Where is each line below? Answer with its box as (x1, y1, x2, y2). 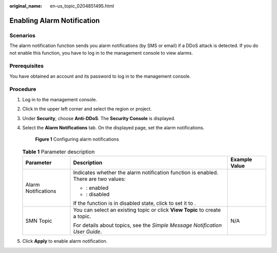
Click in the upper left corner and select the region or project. (22, 106, 152, 112)
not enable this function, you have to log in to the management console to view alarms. (9, 50, 193, 56)
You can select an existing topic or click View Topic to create (73, 206, 221, 214)
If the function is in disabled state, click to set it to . (73, 200, 196, 207)
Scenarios (9, 32, 36, 39)
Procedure (9, 86, 36, 93)
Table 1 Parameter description (22, 148, 95, 155)
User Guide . (73, 228, 102, 235)
